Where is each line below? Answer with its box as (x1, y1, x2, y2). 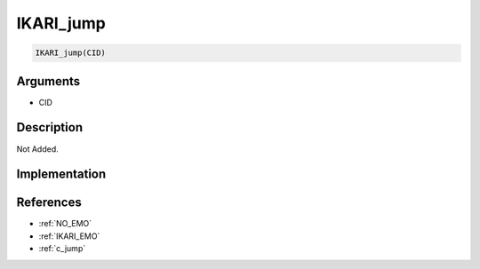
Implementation (16, 167, 107, 182)
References (16, 195, 82, 210)
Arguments (16, 74, 81, 89)
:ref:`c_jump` (38, 243, 86, 254)
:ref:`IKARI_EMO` (38, 231, 100, 241)
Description (16, 120, 84, 135)
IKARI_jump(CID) (35, 48, 107, 58)
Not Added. (16, 143, 60, 154)
